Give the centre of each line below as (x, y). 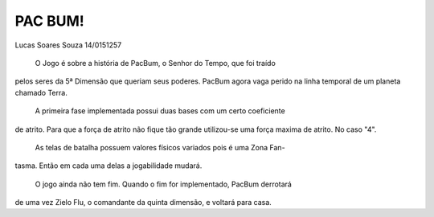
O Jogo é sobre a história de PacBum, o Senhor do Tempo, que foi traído (156, 63)
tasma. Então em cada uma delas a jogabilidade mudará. (108, 166)
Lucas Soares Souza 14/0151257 (68, 45)
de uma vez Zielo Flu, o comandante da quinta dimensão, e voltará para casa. (143, 203)
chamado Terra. (41, 92)
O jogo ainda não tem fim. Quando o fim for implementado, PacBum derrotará (164, 184)
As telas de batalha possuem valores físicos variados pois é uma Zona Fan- (160, 147)
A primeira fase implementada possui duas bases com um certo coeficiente (160, 111)
